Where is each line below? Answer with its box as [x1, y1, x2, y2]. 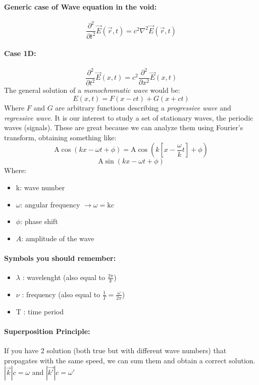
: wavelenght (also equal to [22, 272, 106, 283]
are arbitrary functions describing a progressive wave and [55, 102, 231, 113]
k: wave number [16, 182, 65, 192]
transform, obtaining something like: [4, 132, 117, 142]
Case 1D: [4, 48, 36, 59]
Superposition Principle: [4, 325, 90, 336]
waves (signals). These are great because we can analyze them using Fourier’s [4, 122, 243, 133]
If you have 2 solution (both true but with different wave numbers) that [4, 345, 227, 356]
